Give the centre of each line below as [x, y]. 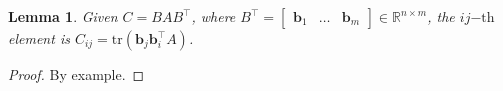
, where [213, 16]
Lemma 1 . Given [63, 16]
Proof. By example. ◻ [76, 74]
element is [39, 38]
